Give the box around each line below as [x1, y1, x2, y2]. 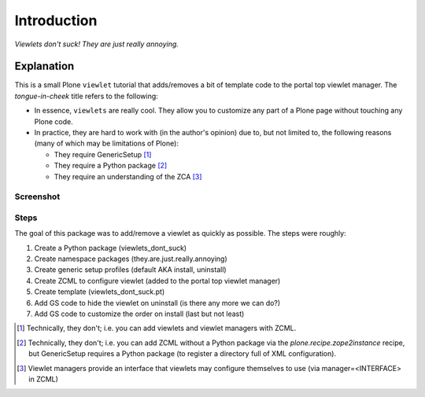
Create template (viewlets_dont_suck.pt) [34, 287, 165, 296]
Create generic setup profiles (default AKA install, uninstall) [34, 265, 227, 274]
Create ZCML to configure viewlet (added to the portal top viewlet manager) [34, 276, 281, 285]
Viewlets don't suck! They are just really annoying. [14, 39, 179, 49]
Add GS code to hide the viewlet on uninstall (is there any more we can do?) [34, 298, 281, 307]
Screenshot [14, 191, 61, 202]
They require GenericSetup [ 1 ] [54, 149, 152, 159]
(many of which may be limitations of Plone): [34, 138, 179, 149]
